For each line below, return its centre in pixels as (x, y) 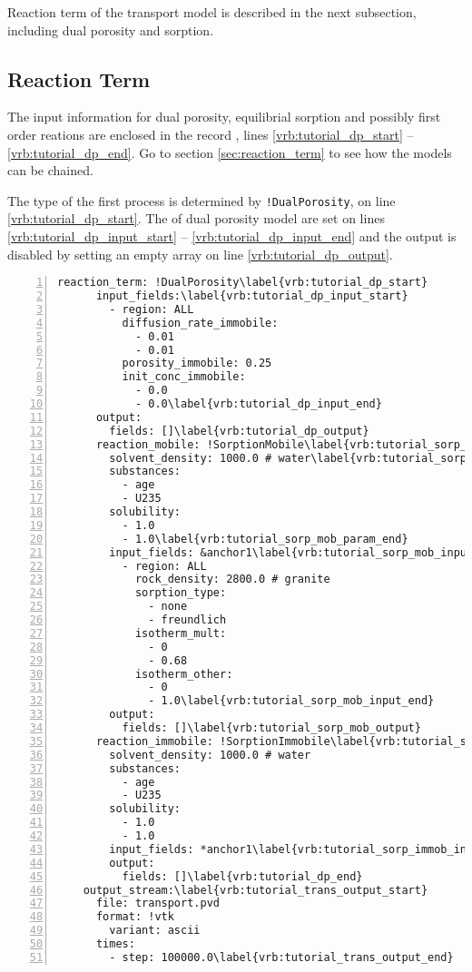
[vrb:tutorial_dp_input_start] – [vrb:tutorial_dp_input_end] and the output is (232, 236)
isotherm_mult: (181, 633)
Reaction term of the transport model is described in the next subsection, (212, 12)
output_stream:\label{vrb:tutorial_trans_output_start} (256, 890)
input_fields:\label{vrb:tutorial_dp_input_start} (252, 296)
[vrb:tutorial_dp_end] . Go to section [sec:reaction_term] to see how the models (230, 152)
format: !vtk (135, 917)
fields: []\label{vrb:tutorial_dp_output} (239, 431)
